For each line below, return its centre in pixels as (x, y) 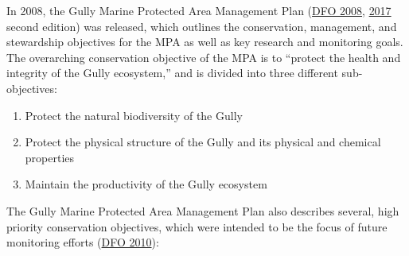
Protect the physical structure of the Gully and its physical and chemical (203, 142)
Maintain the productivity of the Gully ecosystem (146, 184)
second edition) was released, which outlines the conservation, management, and (202, 26)
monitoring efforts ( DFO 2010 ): (83, 242)
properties (50, 157)
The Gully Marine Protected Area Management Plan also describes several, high (203, 210)
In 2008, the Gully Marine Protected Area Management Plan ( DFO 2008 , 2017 (199, 10)
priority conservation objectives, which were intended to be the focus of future (197, 226)
